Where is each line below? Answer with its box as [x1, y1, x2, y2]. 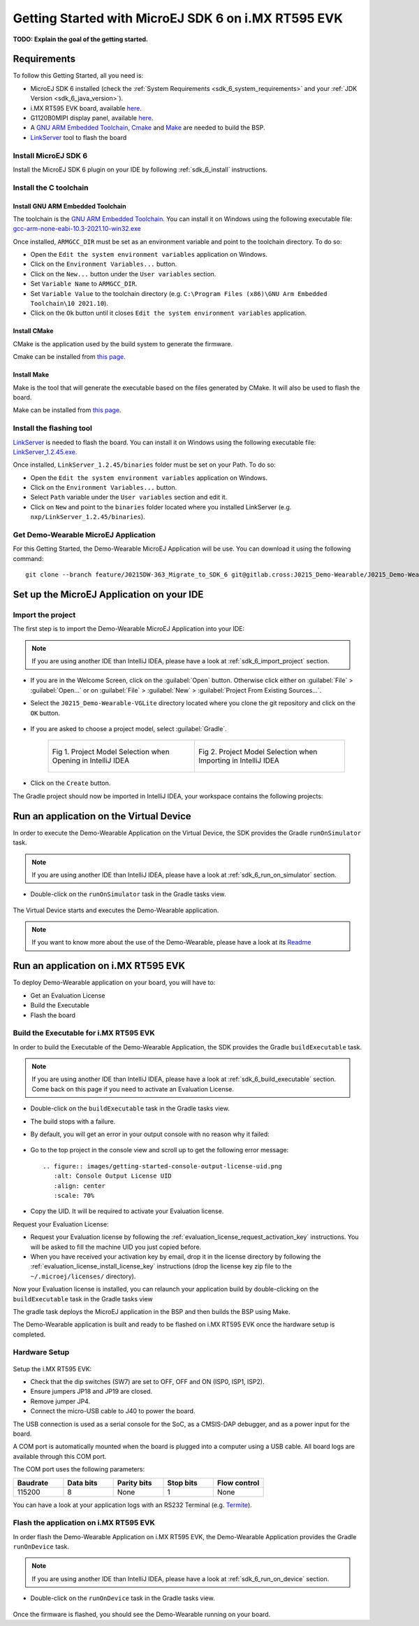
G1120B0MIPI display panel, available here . [30, 114, 154, 122]
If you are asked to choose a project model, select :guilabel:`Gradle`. [30, 725, 227, 733]
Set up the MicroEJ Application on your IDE [13, 588, 204, 600]
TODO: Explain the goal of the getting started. [13, 35, 149, 43]
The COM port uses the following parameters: [13, 1465, 145, 1473]
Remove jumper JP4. [30, 1397, 91, 1406]
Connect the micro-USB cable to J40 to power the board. [30, 1407, 196, 1415]
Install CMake [13, 327, 54, 335]
